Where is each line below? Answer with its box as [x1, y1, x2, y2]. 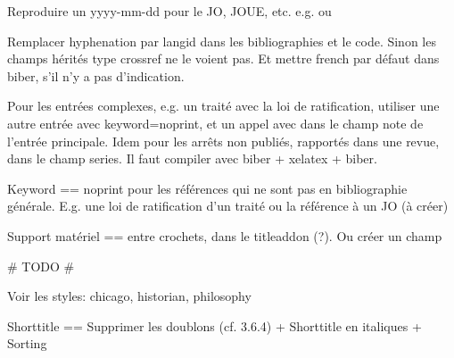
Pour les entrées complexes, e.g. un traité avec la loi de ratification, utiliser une [7, 96, 440, 115]
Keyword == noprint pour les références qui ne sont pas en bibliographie [7, 179, 408, 197]
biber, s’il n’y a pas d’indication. [7, 66, 185, 85]
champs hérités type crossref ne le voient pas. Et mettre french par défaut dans [7, 49, 440, 68]
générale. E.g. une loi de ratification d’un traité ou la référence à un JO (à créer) [7, 196, 449, 215]
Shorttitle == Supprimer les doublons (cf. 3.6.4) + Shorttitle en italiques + [7, 316, 422, 335]
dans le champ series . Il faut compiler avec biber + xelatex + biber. [7, 149, 377, 168]
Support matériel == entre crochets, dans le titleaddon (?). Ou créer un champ [7, 226, 442, 245]
